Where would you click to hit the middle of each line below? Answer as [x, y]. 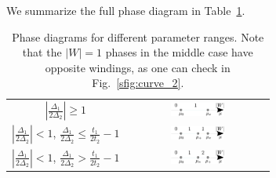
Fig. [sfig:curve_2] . [138, 83]
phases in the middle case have [179, 52]
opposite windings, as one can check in [138, 67]
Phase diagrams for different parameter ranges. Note [138, 36]
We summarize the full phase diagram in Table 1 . [126, 10]
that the [42, 52]
